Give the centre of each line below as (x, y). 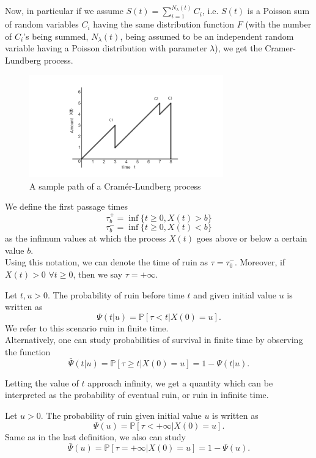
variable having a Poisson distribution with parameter (106, 48)
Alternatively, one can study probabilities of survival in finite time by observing (154, 340)
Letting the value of (42, 382)
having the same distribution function (164, 24)
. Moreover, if (260, 262)
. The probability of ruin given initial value (121, 415)
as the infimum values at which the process (86, 238)
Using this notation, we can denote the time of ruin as (106, 262)
